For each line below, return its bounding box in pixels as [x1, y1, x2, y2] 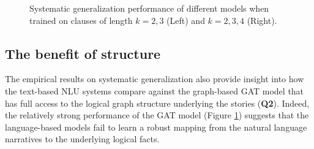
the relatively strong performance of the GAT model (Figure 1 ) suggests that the [5, 109, 309, 121]
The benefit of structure [5, 44, 161, 63]
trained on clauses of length [29, 13, 133, 26]
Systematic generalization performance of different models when [29, 2, 269, 14]
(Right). [247, 13, 277, 26]
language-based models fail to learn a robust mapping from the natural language [5, 120, 307, 133]
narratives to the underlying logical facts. [5, 132, 160, 145]
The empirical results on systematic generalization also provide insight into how [5, 72, 304, 85]
